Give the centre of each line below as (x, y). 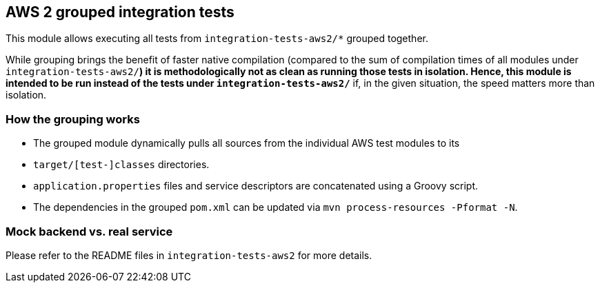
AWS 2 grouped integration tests (120, 12)
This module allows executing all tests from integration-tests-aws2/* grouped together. (217, 39)
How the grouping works (73, 119)
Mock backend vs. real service (89, 231)
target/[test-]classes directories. (121, 165)
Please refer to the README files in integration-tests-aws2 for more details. (189, 255)
